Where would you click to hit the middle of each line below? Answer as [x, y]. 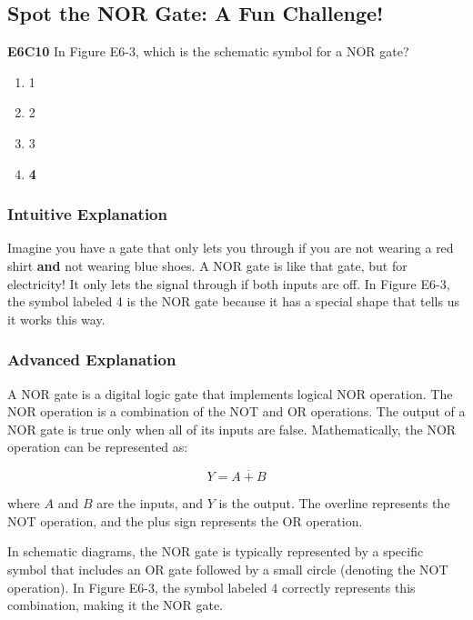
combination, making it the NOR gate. [116, 605]
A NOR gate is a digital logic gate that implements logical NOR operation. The [230, 393]
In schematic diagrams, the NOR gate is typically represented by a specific [216, 551]
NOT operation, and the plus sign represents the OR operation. [185, 520]
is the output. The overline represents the [334, 503]
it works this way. [56, 319]
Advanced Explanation [92, 360]
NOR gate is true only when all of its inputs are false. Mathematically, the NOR [232, 429]
